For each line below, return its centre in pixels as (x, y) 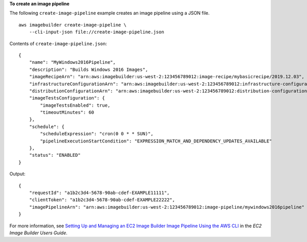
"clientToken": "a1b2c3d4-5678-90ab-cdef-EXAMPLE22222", (102, 200)
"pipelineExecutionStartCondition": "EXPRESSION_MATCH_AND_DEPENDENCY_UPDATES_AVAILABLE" (156, 141)
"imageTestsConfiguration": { (67, 98)
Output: (17, 174)
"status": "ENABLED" (55, 155)
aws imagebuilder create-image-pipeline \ (73, 25)
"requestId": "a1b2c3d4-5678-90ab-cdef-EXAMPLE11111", (99, 192)
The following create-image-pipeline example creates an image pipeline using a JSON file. (109, 13)
